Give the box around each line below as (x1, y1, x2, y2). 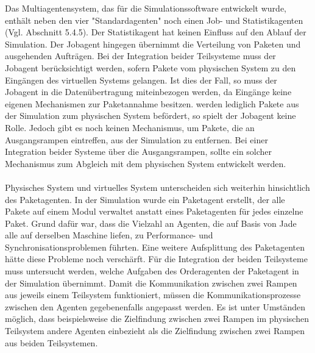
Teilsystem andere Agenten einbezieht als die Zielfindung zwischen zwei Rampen (5, 324, 305, 337)
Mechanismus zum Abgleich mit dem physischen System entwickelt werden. (5, 157, 286, 169)
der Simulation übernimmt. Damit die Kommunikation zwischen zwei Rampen (5, 276, 297, 289)
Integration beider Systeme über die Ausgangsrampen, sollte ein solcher (5, 145, 272, 158)
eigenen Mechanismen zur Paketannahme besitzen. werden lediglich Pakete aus (5, 97, 299, 110)
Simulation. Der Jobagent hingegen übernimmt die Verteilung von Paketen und (5, 37, 301, 50)
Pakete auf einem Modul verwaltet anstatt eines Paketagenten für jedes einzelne (5, 205, 303, 218)
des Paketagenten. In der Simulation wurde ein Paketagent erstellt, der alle (5, 193, 285, 205)
